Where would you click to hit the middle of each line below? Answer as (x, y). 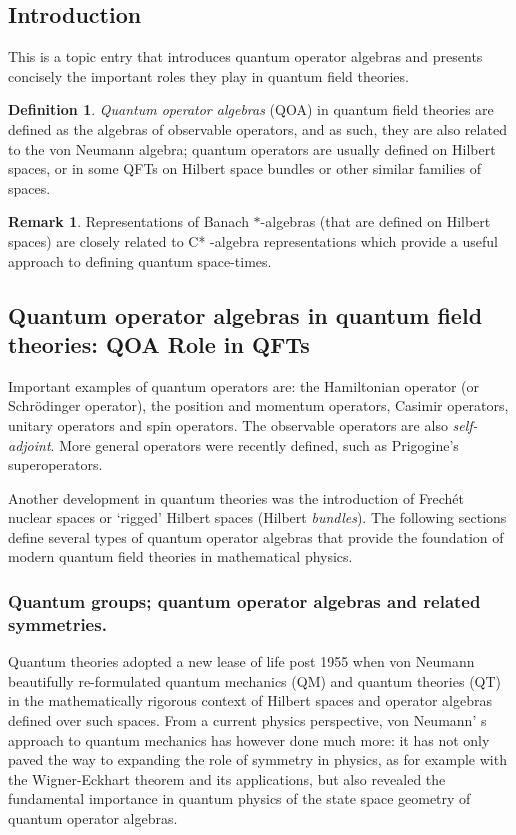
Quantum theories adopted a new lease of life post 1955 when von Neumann (241, 661)
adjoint (29, 444)
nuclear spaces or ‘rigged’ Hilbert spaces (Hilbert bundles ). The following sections (257, 517)
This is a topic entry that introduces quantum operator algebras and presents (245, 56)
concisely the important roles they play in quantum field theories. (208, 75)
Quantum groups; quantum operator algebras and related (244, 601)
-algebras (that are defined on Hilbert (375, 221)
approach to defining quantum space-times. (140, 260)
